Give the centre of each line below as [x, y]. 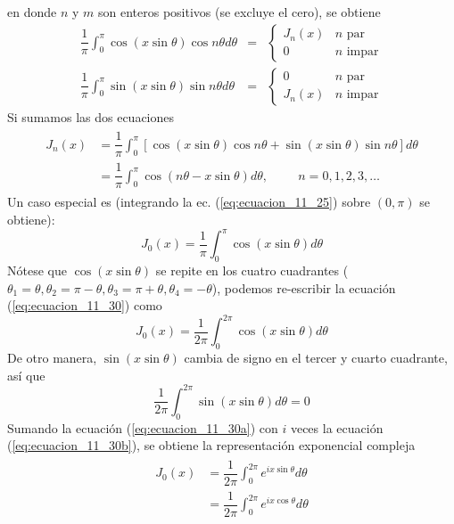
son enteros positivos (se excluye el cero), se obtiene [239, 12]
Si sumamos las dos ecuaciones [91, 116]
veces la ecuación [337, 427]
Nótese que [37, 270]
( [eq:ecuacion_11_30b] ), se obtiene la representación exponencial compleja [211, 445]
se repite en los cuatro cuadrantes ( [252, 270]
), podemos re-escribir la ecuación [304, 287]
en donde [32, 12]
